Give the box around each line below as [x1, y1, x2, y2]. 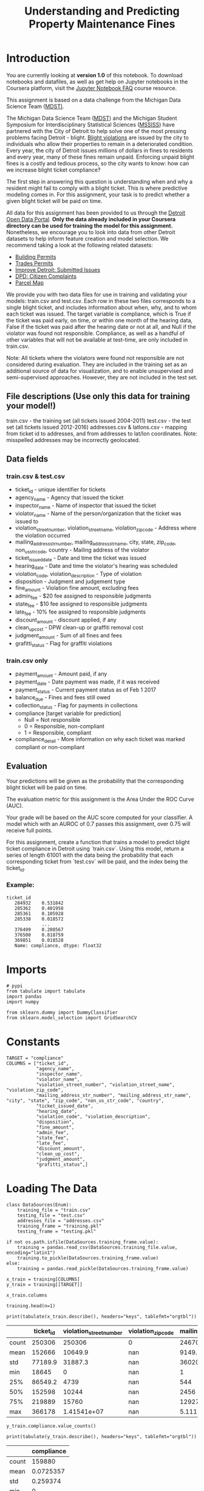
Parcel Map [15, 278, 44, 286]
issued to [15, 517, 38, 525]
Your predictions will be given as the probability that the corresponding [6, 777, 184, 784]
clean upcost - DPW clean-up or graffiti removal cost [15, 624, 144, 633]
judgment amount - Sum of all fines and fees [15, 632, 123, 640]
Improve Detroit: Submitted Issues [15, 266, 101, 273]
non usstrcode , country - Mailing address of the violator [15, 546, 150, 555]
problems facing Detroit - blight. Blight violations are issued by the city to [6, 134, 189, 141]
